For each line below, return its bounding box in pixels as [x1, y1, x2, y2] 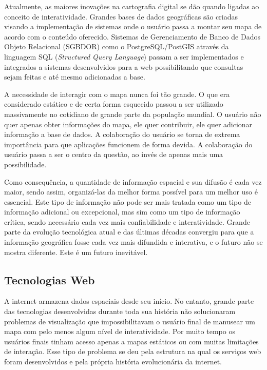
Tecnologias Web [4, 271, 95, 287]
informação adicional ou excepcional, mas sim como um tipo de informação [4, 206, 240, 217]
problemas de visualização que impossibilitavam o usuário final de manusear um [4, 316, 256, 326]
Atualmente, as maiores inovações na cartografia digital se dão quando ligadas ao [4, 1, 259, 11]
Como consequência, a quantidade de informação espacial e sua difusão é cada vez [4, 176, 262, 187]
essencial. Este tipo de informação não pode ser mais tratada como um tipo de [4, 196, 251, 207]
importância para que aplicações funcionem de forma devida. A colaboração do [4, 139, 253, 149]
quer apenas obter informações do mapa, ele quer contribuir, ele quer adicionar [4, 119, 253, 129]
